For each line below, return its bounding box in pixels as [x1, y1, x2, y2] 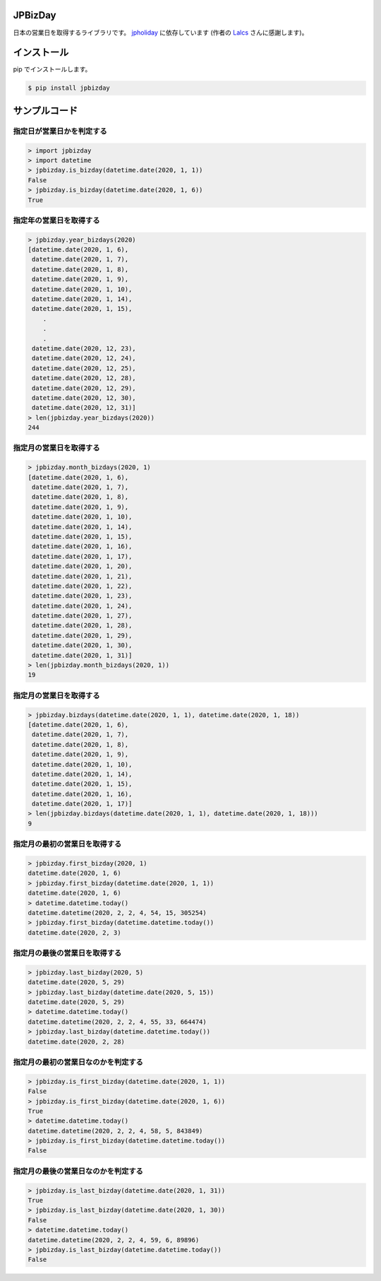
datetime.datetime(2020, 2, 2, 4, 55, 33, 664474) [28, 1017, 207, 1026]
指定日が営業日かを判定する [13, 126, 107, 136]
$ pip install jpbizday [28, 84, 111, 92]
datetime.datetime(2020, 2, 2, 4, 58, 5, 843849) [28, 1127, 203, 1135]
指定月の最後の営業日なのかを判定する [13, 1166, 144, 1176]
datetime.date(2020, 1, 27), [32, 612, 133, 620]
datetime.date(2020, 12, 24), [32, 354, 137, 362]
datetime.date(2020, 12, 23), [32, 344, 137, 353]
